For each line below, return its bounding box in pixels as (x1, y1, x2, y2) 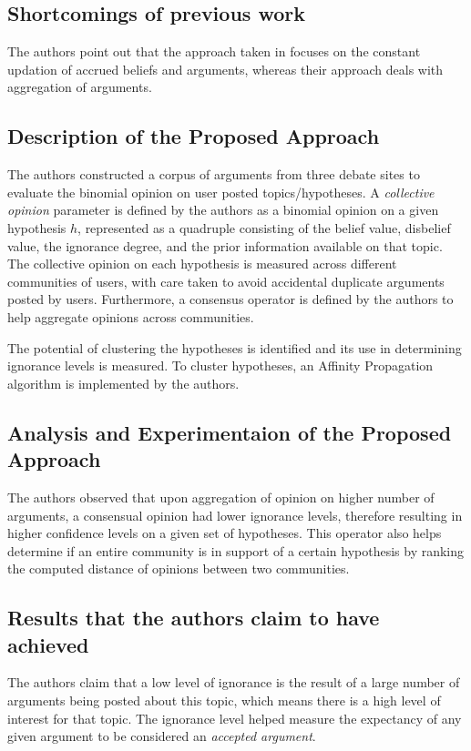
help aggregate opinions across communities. (7, 307, 254, 326)
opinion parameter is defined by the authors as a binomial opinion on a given (7, 200, 439, 219)
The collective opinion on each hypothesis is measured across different (7, 254, 397, 273)
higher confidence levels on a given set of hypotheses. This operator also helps (7, 523, 442, 543)
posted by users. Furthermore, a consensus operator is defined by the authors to (7, 289, 454, 309)
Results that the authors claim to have (7, 604, 380, 632)
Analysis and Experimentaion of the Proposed (7, 418, 452, 446)
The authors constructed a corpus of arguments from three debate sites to (7, 165, 420, 184)
